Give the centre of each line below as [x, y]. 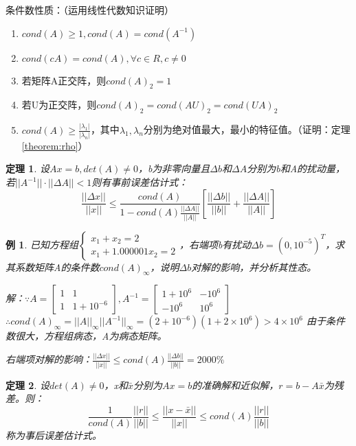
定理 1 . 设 [27, 168]
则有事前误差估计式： [140, 182]
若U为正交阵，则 [59, 105]
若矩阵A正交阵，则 [64, 80]
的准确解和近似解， [235, 385]
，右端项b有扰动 [215, 244]
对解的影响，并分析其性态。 [254, 267]
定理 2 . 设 [27, 385]
